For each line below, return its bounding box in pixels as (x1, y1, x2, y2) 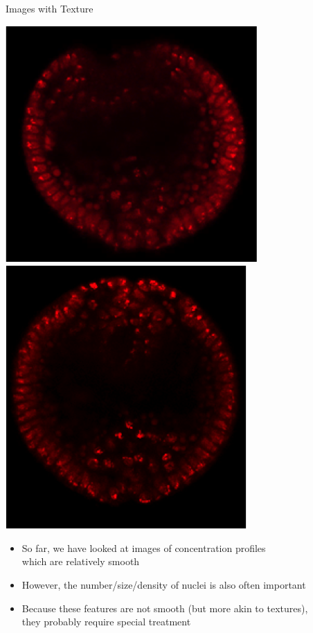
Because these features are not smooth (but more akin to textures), (21, 600, 308, 615)
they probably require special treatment (21, 614, 191, 629)
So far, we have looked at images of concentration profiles (21, 540, 266, 555)
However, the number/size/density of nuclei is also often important (21, 577, 306, 591)
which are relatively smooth (21, 554, 140, 569)
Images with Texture (6, 1, 93, 15)
